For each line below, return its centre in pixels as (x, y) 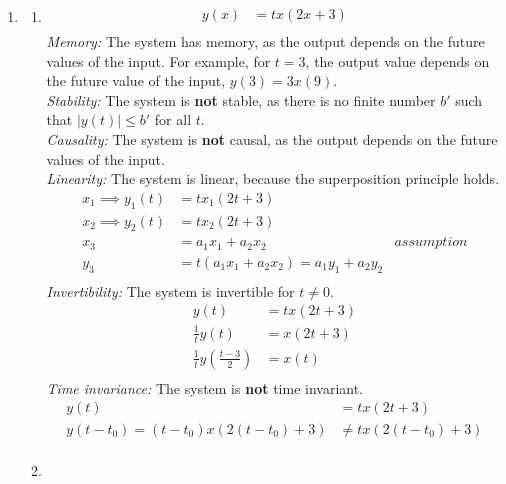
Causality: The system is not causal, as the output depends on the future (272, 139)
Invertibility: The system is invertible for (170, 290)
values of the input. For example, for (158, 60)
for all (173, 119)
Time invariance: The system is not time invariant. (205, 387)
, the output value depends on (397, 60)
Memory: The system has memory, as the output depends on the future (265, 41)
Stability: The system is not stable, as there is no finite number (241, 99)
